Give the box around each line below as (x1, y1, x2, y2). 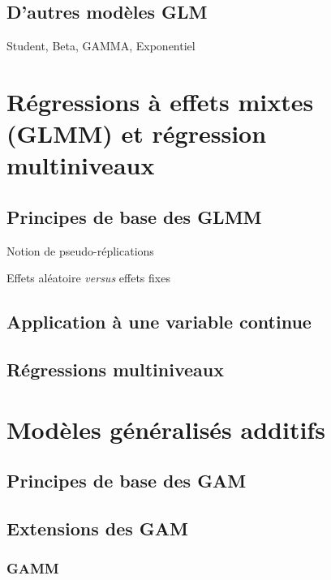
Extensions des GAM (6, 516, 189, 541)
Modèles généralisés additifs (6, 412, 325, 445)
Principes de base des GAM (6, 468, 247, 493)
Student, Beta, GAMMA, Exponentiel (6, 37, 196, 54)
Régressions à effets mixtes (6, 84, 314, 118)
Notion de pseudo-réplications (6, 242, 154, 259)
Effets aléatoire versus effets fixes (6, 269, 170, 286)
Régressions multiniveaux (6, 357, 224, 382)
